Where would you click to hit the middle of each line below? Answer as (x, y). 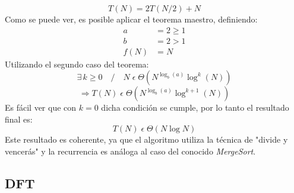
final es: (19, 119)
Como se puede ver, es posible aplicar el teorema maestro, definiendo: (131, 19)
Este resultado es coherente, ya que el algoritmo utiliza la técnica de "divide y (146, 139)
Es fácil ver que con (41, 107)
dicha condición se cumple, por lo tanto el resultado (195, 107)
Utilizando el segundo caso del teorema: (77, 64)
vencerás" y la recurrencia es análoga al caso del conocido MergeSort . (130, 151)
